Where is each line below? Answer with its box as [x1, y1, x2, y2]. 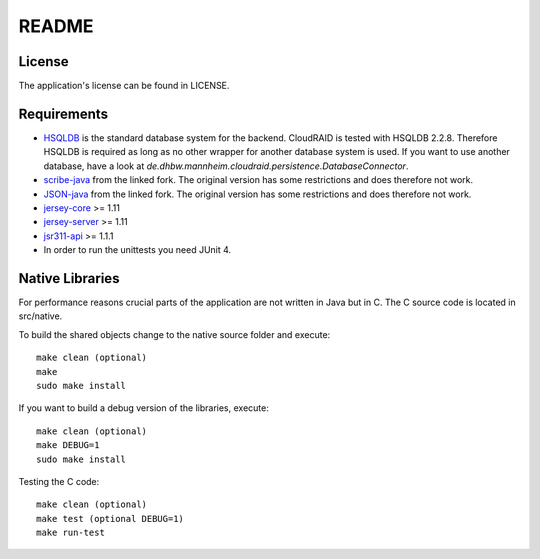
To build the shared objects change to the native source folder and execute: [18, 328, 331, 340]
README [18, 15, 94, 37]
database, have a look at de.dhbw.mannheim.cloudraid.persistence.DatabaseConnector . [43, 160, 409, 172]
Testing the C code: [18, 475, 100, 487]
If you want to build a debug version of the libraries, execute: [18, 402, 269, 414]
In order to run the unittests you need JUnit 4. [43, 244, 232, 256]
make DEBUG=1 [36, 440, 100, 451]
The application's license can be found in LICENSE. [18, 80, 230, 92]
